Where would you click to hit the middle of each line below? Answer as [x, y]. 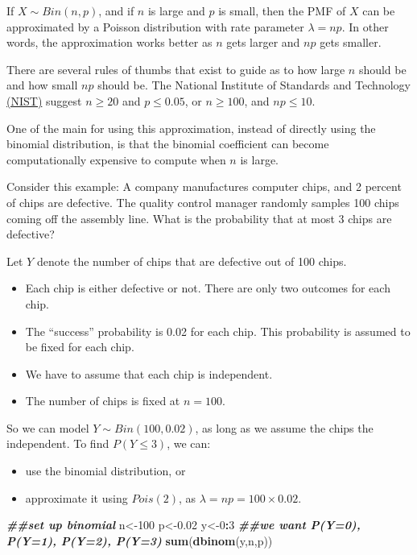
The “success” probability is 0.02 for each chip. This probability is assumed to [218, 331]
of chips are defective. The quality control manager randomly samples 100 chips [203, 202]
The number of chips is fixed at [103, 401]
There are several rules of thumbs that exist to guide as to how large [176, 69]
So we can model [48, 427]
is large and [176, 10]
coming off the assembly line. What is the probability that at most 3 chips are [199, 218]
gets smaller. [351, 42]
